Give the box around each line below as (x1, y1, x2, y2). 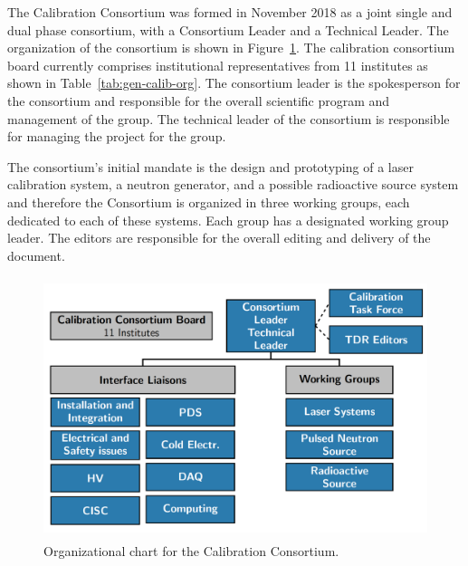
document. (7, 245, 65, 264)
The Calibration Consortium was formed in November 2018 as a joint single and (7, 3, 453, 21)
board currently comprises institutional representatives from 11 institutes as (7, 55, 428, 74)
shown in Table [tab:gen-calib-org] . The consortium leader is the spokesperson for (7, 73, 461, 92)
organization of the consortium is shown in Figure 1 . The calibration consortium (7, 38, 455, 57)
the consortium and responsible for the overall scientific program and (7, 91, 390, 110)
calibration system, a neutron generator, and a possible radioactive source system (7, 175, 459, 194)
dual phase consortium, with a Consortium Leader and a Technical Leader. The (7, 20, 449, 39)
